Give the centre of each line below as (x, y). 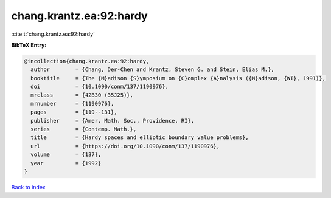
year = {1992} (66, 163)
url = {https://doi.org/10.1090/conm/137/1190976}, (125, 146)
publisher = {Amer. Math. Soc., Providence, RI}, (113, 121)
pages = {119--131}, (74, 112)
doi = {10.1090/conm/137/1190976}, (99, 87)
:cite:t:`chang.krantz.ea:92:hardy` (53, 34)
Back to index (28, 187)
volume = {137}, (66, 155)
